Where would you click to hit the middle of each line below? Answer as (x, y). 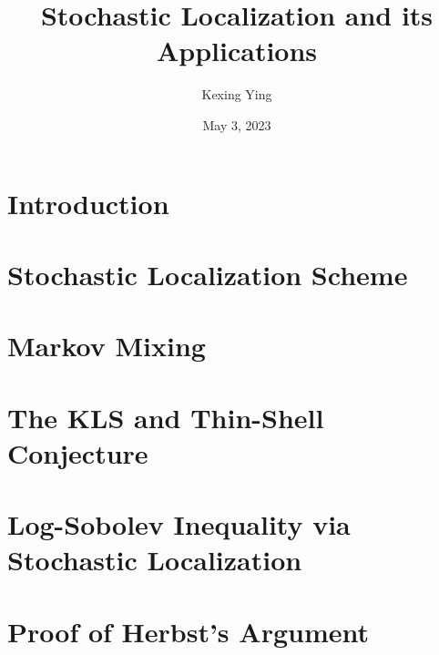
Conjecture (78, 452)
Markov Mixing (107, 346)
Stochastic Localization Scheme (208, 274)
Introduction (88, 203)
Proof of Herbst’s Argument (188, 631)
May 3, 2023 (237, 124)
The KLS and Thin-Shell (166, 417)
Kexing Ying (237, 94)
